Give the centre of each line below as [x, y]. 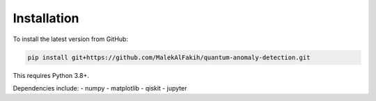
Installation [46, 18]
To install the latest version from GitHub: [71, 39]
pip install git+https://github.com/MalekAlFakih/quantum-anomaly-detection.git [169, 57]
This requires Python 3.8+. [51, 75]
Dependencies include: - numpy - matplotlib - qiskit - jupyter [100, 88]
